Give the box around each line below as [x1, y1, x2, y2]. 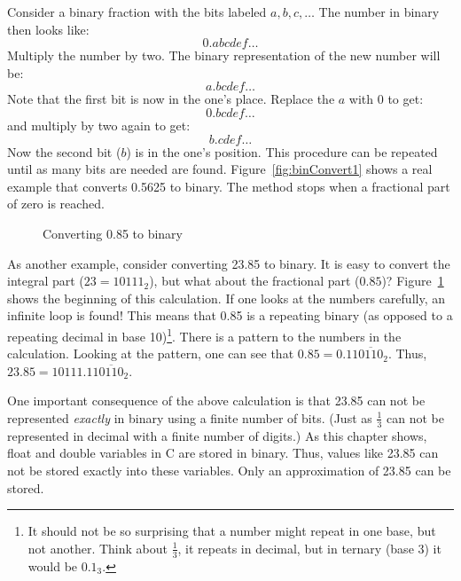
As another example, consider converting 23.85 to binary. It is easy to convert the [7, 254, 450, 272]
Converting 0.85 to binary [43, 224, 183, 242]
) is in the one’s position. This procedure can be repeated [126, 142, 438, 161]
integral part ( [7, 271, 84, 290]
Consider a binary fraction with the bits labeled [7, 3, 267, 20]
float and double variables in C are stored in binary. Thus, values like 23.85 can [7, 444, 439, 462]
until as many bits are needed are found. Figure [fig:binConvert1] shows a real [7, 160, 433, 178]
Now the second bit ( [7, 142, 121, 161]
